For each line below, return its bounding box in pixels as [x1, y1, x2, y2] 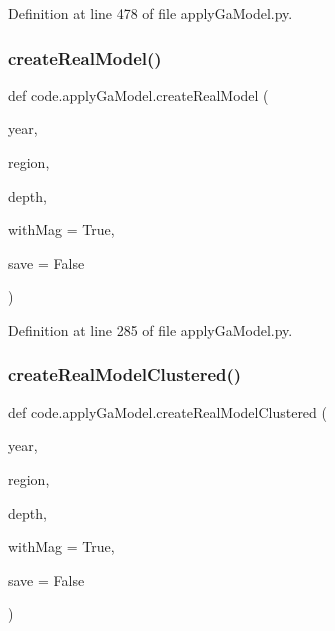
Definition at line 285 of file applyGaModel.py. [8, 319, 293, 340]
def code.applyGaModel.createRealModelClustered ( [8, 401, 327, 422]
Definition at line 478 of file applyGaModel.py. [8, 3, 293, 23]
